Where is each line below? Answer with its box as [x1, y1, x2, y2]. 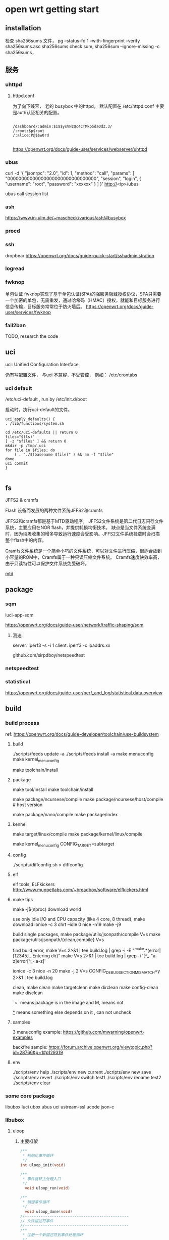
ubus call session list [5, 191, 49, 197]
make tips [12, 897, 33, 903]
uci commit [5, 461, 28, 466]
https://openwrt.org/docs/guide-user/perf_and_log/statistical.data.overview [5, 689, 163, 696]
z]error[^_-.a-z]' [12, 958, 46, 964]
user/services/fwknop [5, 309, 51, 315]
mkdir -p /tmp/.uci [5, 444, 46, 449]
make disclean [12, 990, 43, 996]
